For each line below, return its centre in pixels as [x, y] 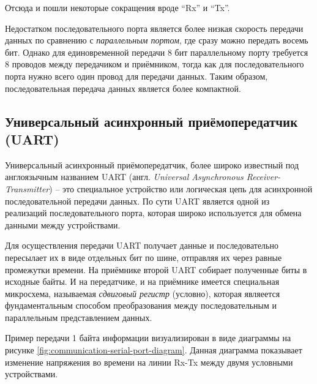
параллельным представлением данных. [79, 317]
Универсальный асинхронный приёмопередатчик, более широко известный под [152, 164]
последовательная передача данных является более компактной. [123, 88]
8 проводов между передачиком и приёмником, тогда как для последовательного [155, 64]
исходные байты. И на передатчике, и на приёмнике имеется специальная [142, 281]
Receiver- [263, 177]
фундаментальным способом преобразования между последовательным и [141, 305]
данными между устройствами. [63, 224]
